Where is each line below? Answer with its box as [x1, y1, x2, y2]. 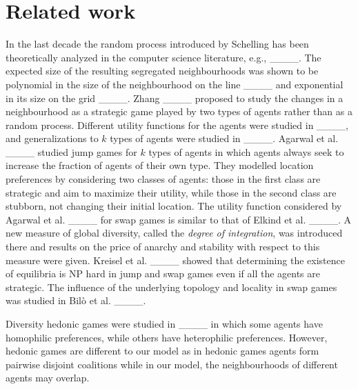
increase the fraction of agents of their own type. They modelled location [6, 158, 314, 172]
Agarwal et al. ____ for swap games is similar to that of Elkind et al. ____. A [6, 212, 352, 226]
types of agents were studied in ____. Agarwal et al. [110, 131, 339, 146]
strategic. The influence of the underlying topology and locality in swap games [6, 279, 337, 294]
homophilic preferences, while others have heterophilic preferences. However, [6, 330, 328, 344]
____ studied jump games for [6, 144, 137, 159]
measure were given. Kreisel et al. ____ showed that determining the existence [6, 252, 345, 267]
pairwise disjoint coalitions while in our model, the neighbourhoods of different [6, 357, 338, 371]
